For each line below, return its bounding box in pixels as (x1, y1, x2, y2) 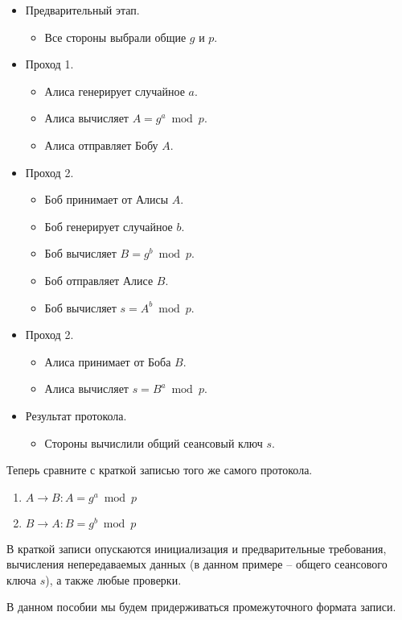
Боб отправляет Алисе (44, 271, 154, 288)
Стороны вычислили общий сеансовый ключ (44, 434, 263, 451)
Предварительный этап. (25, 2, 140, 18)
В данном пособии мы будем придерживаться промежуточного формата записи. (6, 598, 396, 615)
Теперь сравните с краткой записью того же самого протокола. (6, 461, 313, 478)
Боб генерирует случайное (44, 217, 173, 234)
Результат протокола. (25, 407, 127, 424)
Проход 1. (25, 56, 74, 72)
